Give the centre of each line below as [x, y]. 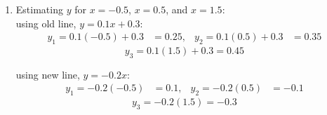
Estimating [39, 9]
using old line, [46, 23]
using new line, [48, 74]
